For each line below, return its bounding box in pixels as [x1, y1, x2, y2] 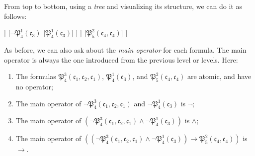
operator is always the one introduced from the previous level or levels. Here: [4, 54, 238, 65]
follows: [4, 10, 27, 21]
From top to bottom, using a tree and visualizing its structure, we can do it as [4, 1, 242, 11]
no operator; [15, 81, 53, 91]
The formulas [15, 71, 56, 81]
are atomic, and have [187, 71, 252, 81]
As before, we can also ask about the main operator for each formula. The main [4, 44, 247, 55]
